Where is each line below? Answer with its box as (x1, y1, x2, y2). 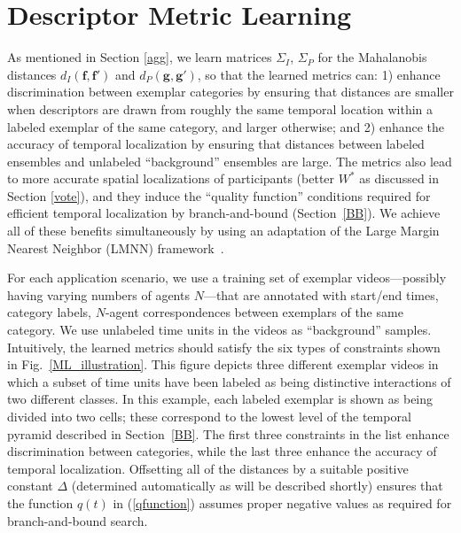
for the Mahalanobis (317, 48, 427, 66)
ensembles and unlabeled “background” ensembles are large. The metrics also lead (7, 151, 452, 170)
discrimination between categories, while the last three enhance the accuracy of (7, 442, 437, 460)
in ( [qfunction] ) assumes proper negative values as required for (113, 493, 452, 512)
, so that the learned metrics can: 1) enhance (197, 65, 441, 83)
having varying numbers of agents (7, 285, 190, 304)
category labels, (7, 303, 92, 321)
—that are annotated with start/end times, (203, 285, 439, 304)
